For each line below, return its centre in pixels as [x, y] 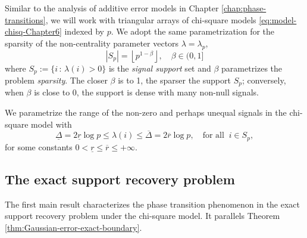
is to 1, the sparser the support [174, 80]
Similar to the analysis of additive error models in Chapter [112, 8]
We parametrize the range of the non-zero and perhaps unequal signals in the [146, 112]
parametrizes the [252, 68]
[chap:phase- [244, 8]
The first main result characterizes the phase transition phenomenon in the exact [153, 204]
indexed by [84, 31]
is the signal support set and [160, 68]
